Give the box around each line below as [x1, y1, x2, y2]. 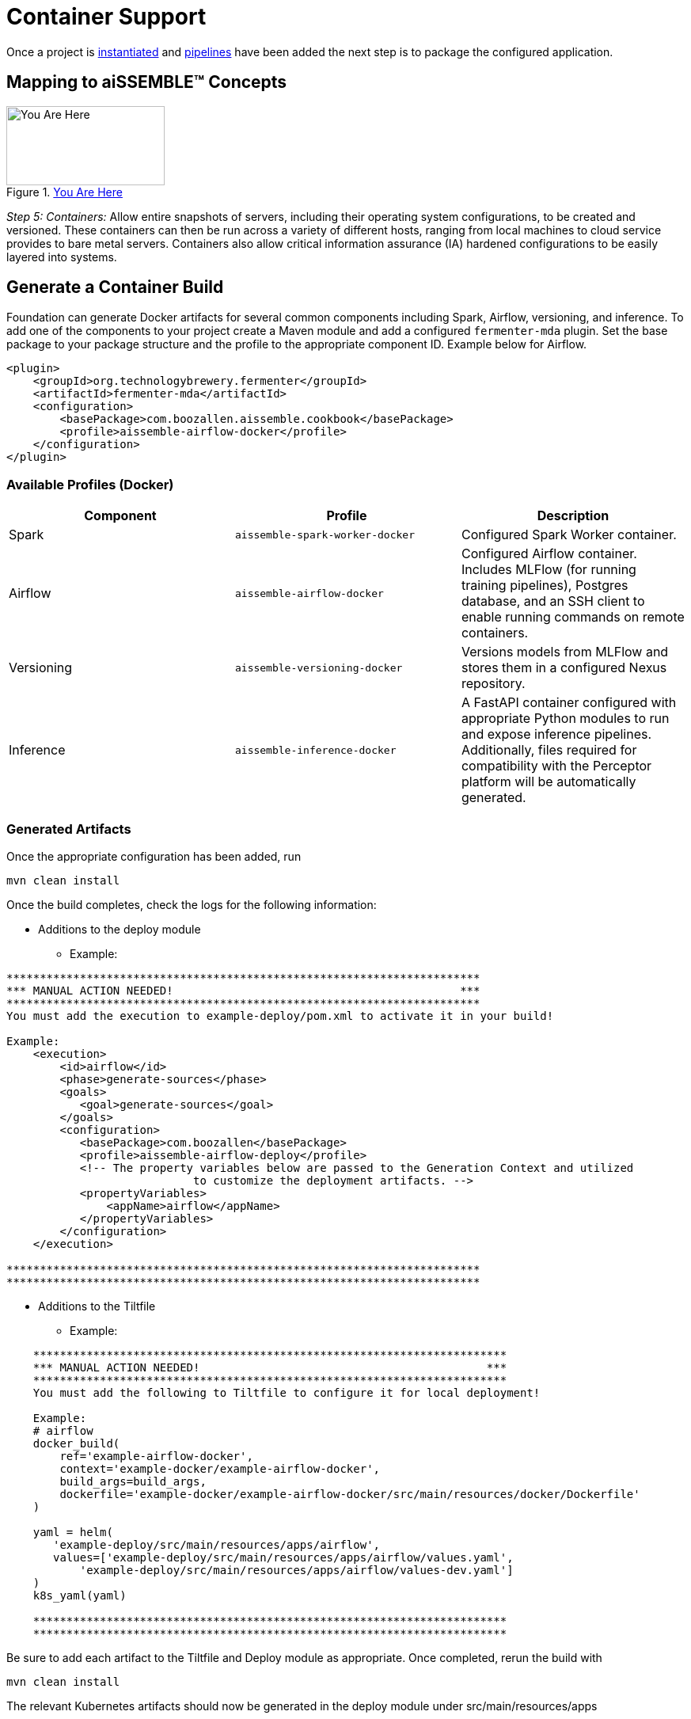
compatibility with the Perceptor [461, 758, 652, 774]
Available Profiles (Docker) [6, 476, 174, 493]
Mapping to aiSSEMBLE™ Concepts [6, 72, 287, 93]
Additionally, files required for [461, 742, 637, 759]
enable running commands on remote [461, 609, 685, 626]
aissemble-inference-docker [234, 744, 397, 756]
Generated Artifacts [6, 820, 131, 837]
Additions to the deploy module [38, 922, 201, 936]
